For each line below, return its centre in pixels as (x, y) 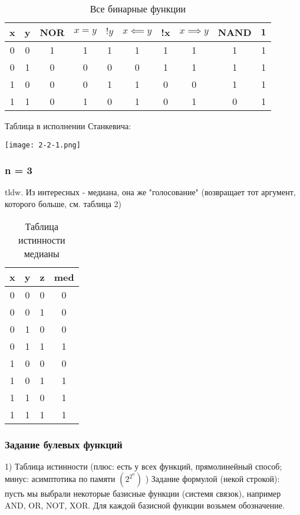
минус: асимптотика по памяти (60, 479)
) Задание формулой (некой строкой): (212, 479)
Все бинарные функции (138, 9)
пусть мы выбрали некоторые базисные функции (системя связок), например (143, 493)
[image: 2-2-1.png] (43, 145)
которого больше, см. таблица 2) (63, 204)
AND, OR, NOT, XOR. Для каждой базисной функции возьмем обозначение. (145, 505)
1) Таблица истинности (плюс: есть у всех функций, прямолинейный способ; (144, 466)
